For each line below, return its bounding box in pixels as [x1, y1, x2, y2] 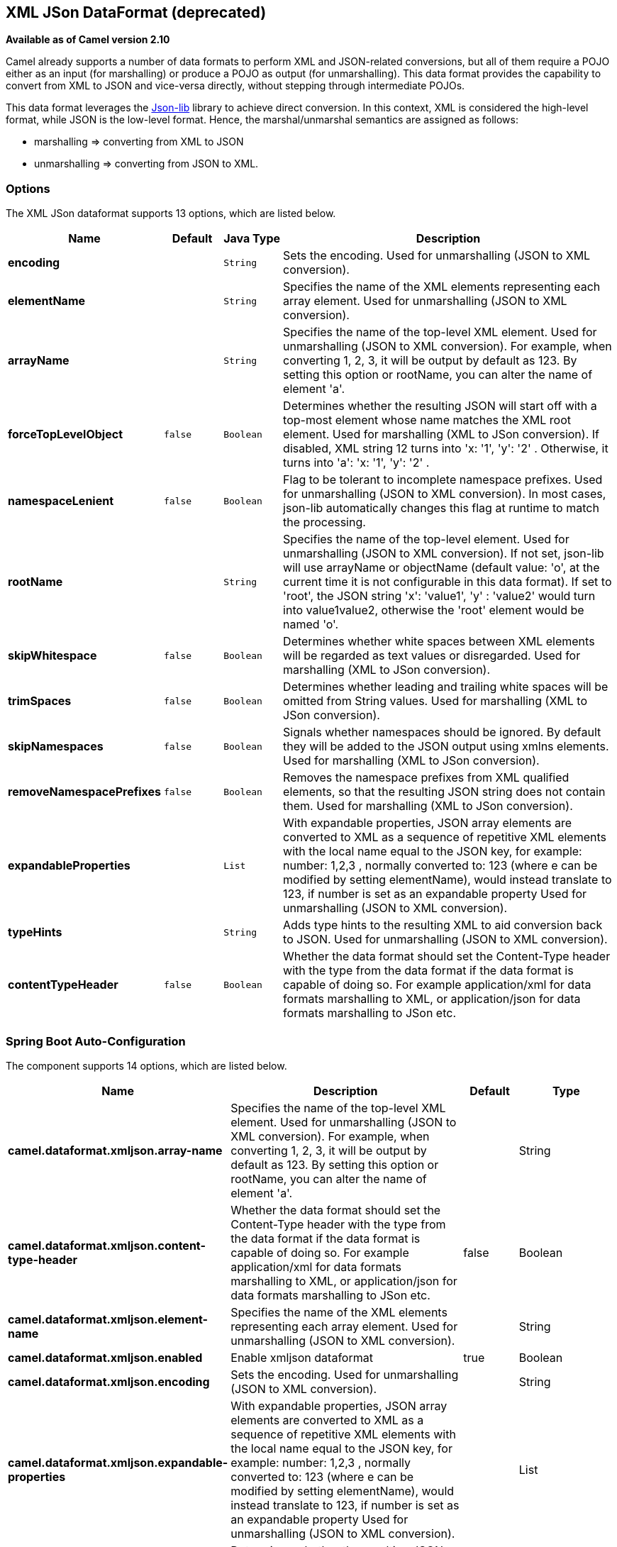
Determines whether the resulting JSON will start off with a [283, 399, 597, 414]
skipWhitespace [8, 648, 97, 663]
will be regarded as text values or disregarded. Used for [283, 648, 581, 663]
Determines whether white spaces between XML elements [283, 634, 595, 649]
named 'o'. [283, 617, 339, 632]
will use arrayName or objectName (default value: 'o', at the [283, 560, 600, 575]
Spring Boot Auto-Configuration [6, 1033, 186, 1048]
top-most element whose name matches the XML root [283, 413, 572, 428]
